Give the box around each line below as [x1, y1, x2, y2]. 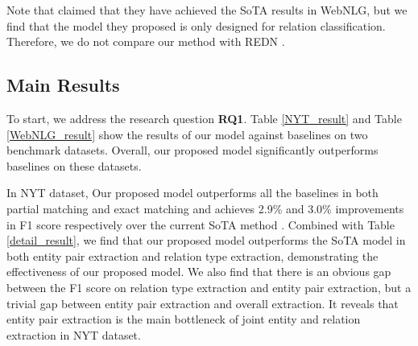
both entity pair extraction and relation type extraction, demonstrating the [6, 247, 379, 264]
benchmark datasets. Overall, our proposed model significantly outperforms [6, 142, 379, 159]
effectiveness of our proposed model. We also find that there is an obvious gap [6, 263, 391, 280]
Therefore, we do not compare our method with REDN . [6, 33, 285, 50]
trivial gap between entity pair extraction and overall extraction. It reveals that [6, 295, 399, 311]
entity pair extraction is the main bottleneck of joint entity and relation [6, 311, 361, 327]
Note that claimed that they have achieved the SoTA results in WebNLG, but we [6, 2, 408, 18]
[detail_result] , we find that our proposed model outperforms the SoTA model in [6, 232, 406, 249]
